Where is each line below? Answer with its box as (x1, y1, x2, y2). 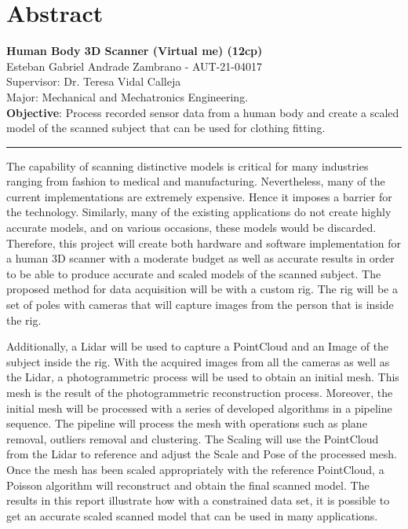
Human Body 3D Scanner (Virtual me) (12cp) (6, 42, 263, 59)
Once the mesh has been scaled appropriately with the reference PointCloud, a (6, 461, 384, 477)
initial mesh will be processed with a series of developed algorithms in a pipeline (6, 399, 392, 416)
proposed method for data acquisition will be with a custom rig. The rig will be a (6, 281, 398, 297)
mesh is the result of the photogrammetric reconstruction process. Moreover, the (6, 384, 393, 400)
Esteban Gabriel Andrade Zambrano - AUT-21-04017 (6, 57, 262, 74)
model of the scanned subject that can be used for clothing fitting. (6, 119, 326, 136)
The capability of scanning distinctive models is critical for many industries (6, 157, 369, 174)
